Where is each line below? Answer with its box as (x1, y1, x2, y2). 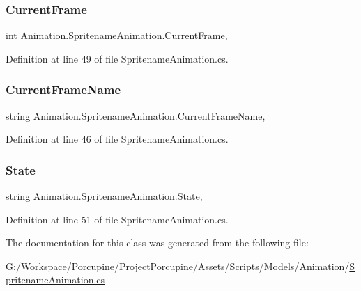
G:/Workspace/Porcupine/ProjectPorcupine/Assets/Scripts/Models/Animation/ (6, 258, 350, 273)
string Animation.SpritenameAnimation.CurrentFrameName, (6, 108, 266, 123)
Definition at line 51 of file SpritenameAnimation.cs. (6, 212, 229, 226)
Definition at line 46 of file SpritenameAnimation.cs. (6, 132, 229, 146)
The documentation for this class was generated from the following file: (6, 235, 309, 250)
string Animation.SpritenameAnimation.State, (6, 189, 203, 203)
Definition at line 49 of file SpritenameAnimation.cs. (6, 51, 229, 65)
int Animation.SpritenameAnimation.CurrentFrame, (6, 28, 228, 42)
